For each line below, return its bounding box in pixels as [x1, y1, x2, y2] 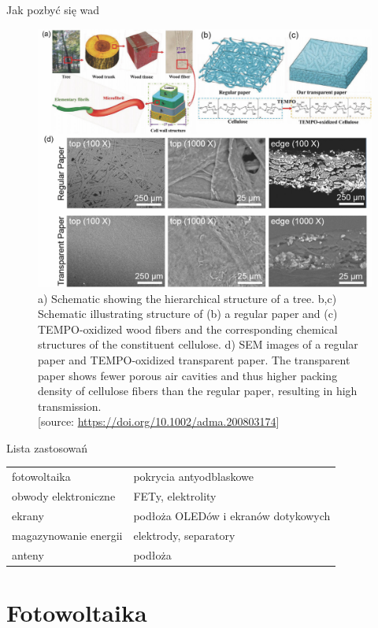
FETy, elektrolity [133, 488, 217, 504]
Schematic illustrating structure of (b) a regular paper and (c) [38, 305, 338, 322]
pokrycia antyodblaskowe [133, 468, 254, 485]
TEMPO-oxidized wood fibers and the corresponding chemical [38, 320, 338, 337]
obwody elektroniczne [12, 488, 116, 504]
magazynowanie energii [12, 526, 123, 543]
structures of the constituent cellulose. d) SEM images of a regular [38, 336, 358, 353]
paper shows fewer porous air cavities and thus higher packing [38, 367, 338, 383]
